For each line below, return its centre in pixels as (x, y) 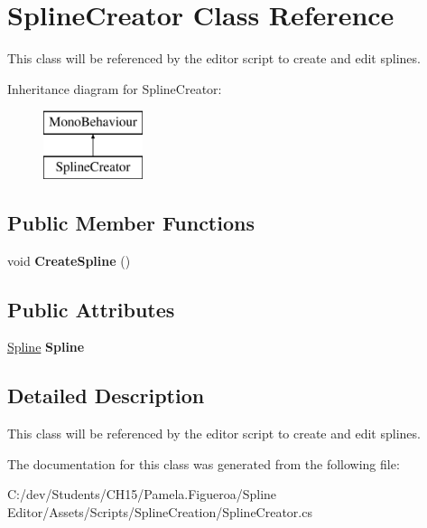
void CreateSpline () (69, 260)
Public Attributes (91, 309)
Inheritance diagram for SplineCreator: (115, 88)
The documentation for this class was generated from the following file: (204, 463)
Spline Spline (46, 347)
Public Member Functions (131, 222)
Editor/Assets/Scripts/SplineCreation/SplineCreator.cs (160, 512)
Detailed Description (106, 396)
